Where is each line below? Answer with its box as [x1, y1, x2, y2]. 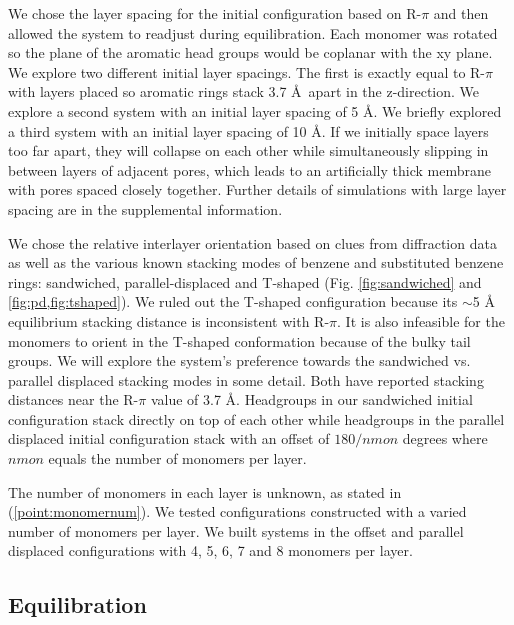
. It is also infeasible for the [337, 310, 505, 331]
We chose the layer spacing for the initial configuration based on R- [8, 3, 422, 23]
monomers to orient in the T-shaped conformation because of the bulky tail [8, 330, 471, 351]
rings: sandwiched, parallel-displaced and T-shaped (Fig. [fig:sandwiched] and [8, 271, 482, 292]
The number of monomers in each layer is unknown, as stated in [8, 481, 402, 502]
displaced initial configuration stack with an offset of [8, 428, 330, 449]
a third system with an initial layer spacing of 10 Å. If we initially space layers [8, 120, 489, 141]
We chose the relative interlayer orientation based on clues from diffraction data [8, 232, 497, 253]
